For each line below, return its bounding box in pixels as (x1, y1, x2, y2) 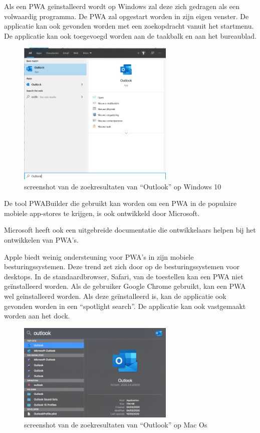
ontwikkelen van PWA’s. (4, 235, 79, 245)
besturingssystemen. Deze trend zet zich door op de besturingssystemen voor (4, 261, 239, 272)
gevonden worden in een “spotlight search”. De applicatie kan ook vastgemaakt (4, 300, 246, 311)
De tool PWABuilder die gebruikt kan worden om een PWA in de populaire (4, 198, 237, 208)
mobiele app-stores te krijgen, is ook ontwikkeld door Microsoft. (4, 207, 200, 218)
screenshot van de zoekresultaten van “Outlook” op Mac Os (24, 419, 207, 429)
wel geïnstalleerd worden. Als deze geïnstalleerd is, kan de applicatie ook (4, 291, 226, 301)
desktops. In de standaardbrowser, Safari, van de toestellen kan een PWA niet (4, 271, 243, 281)
